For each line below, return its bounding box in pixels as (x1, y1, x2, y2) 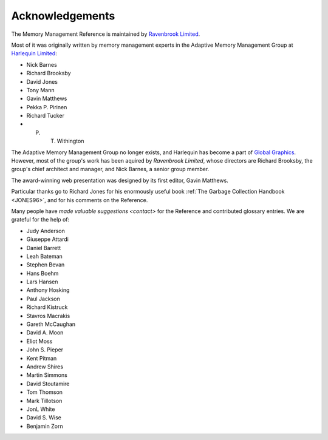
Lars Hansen (26, 278, 58, 285)
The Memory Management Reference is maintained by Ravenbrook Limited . (11, 30, 200, 38)
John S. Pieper (26, 346, 64, 353)
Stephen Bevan (26, 261, 65, 268)
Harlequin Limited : (11, 50, 57, 57)
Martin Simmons (26, 371, 68, 379)
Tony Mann (26, 86, 55, 93)
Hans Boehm (26, 269, 59, 277)
